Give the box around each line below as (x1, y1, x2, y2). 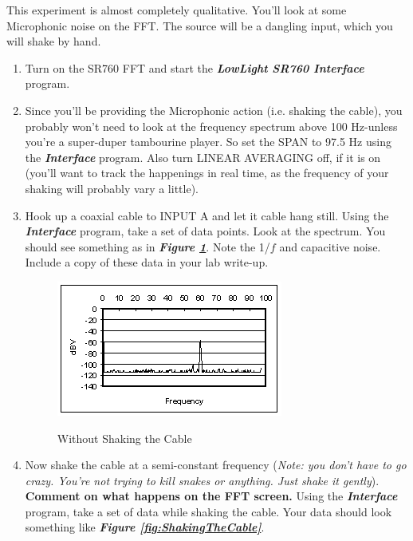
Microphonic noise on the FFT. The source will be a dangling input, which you (6, 17, 393, 34)
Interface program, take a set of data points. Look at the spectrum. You (25, 223, 386, 239)
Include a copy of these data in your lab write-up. (25, 254, 269, 270)
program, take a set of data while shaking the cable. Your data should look (25, 503, 392, 519)
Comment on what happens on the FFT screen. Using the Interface (25, 488, 398, 504)
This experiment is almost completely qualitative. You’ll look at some (6, 2, 347, 18)
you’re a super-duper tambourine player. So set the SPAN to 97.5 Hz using (25, 133, 391, 150)
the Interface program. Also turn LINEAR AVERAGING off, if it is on (25, 148, 381, 165)
